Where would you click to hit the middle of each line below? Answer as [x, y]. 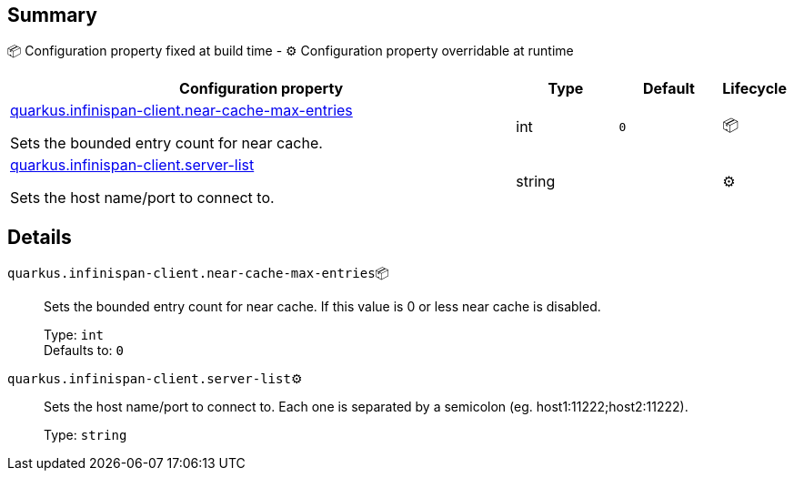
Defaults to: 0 [84, 351]
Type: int [74, 335]
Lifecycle [754, 89]
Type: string [85, 435]
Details [40, 237]
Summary [52, 15]
